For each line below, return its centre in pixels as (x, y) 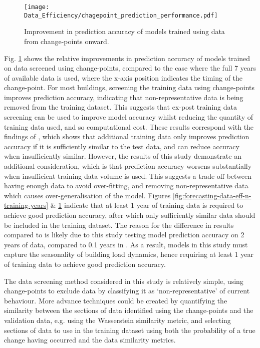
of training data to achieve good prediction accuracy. (85, 264)
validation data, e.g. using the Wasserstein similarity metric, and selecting (117, 320)
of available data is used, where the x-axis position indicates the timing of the (123, 77)
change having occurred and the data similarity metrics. (90, 340)
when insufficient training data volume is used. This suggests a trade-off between (128, 176)
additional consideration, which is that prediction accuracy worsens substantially (128, 166)
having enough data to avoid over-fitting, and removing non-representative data (126, 186)
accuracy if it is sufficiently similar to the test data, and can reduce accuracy (122, 146)
